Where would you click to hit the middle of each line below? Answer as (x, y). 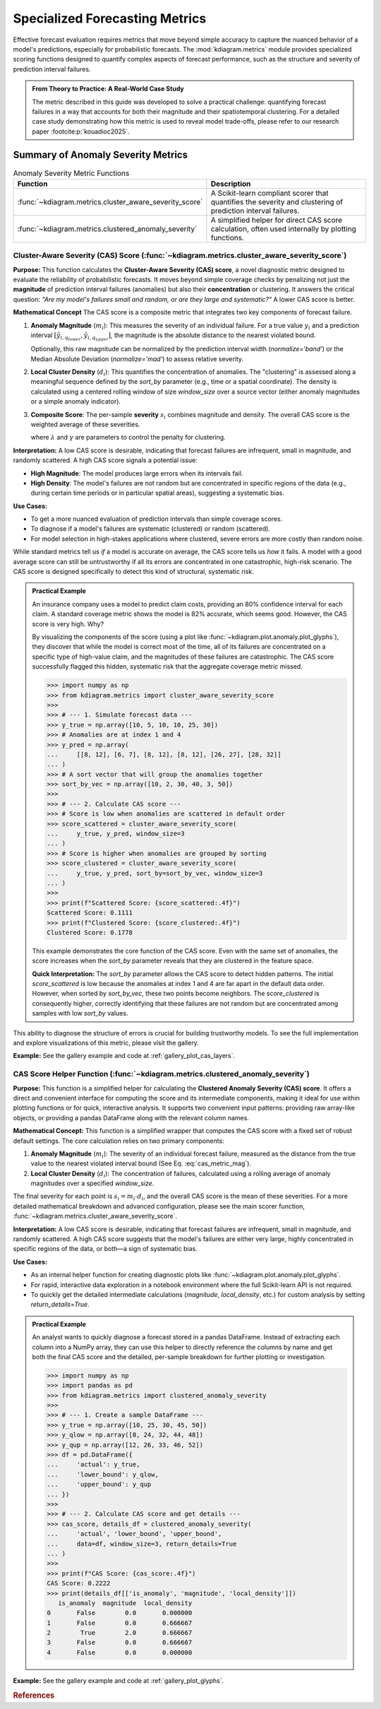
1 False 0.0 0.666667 (120, 1623)
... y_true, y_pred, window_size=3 (116, 834)
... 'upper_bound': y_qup (99, 1485)
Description (231, 184)
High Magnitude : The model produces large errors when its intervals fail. (137, 473)
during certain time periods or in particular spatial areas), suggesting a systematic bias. (158, 493)
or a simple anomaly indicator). (76, 401)
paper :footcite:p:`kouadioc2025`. (81, 131)
